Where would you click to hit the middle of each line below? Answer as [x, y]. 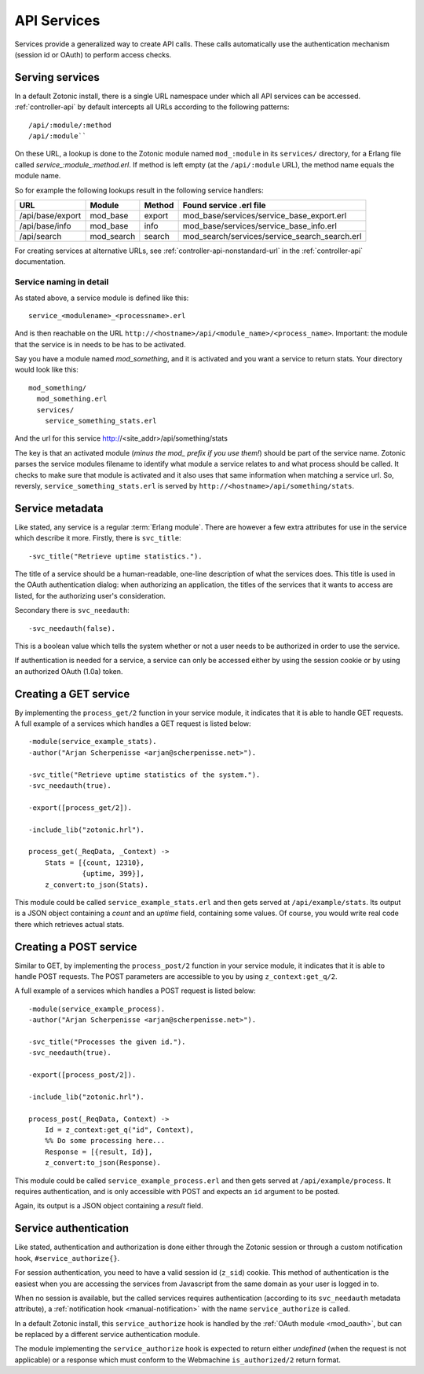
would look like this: [46, 370]
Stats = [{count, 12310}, [95, 863]
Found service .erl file [224, 205]
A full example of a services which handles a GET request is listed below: [133, 724]
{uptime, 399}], [113, 874]
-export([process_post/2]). [82, 1075]
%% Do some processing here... [105, 1141]
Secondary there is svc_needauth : [72, 610]
